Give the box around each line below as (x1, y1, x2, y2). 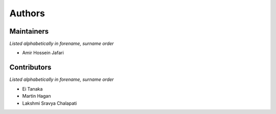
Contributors (9, 63, 52, 72)
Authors (9, 8, 45, 19)
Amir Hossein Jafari (22, 50, 64, 56)
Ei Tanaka (22, 85, 43, 92)
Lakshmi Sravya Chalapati (22, 100, 77, 106)
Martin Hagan (22, 93, 51, 99)
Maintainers (9, 27, 49, 36)
